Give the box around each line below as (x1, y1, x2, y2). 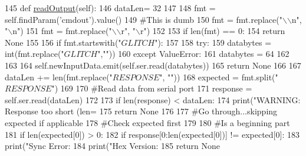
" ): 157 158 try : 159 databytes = (154, 36, 272, 48)
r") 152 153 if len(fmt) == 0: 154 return (140, 25, 285, 37)
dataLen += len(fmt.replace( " (5, 70, 113, 83)
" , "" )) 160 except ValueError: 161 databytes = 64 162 (97, 48, 289, 60)
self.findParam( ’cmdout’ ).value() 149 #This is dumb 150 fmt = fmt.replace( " (5, 13, 282, 25)
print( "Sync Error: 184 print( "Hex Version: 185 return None (5, 140, 221, 152)
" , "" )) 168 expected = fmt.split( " (159, 70, 278, 83)
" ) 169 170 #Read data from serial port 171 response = (51, 82, 252, 94)
